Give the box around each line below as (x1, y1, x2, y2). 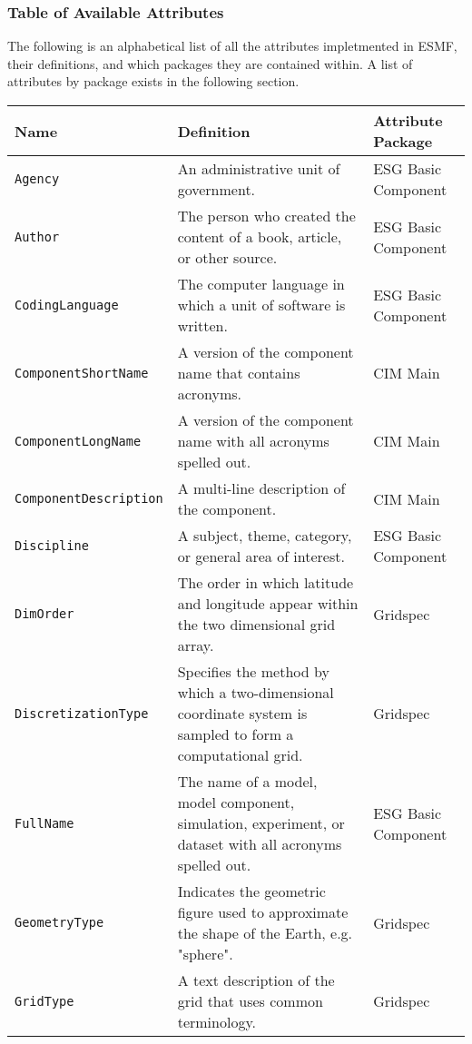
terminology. (177, 1011, 256, 1032)
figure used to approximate (177, 901, 349, 922)
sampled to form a (177, 724, 294, 744)
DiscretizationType (15, 705, 149, 721)
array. (177, 635, 214, 655)
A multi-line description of (177, 478, 346, 498)
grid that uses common (177, 990, 323, 1011)
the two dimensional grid (177, 614, 336, 635)
